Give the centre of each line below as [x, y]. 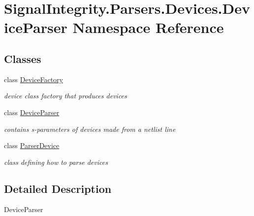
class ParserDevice [32, 145]
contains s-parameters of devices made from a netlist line [90, 129]
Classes [23, 58]
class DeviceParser [32, 112]
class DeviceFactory [33, 79]
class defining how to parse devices [56, 162]
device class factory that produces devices [65, 96]
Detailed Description [58, 188]
